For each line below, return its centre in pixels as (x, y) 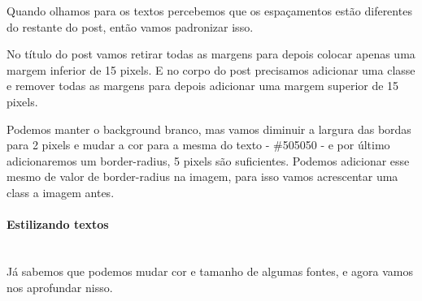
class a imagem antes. (61, 192)
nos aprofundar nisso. (60, 287)
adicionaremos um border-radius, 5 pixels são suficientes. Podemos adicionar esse (208, 160)
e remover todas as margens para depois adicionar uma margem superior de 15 (203, 86)
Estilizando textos (58, 224)
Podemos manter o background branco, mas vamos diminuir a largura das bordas (209, 129)
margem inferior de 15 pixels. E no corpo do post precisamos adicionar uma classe (211, 69)
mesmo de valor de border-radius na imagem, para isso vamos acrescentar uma (202, 176)
